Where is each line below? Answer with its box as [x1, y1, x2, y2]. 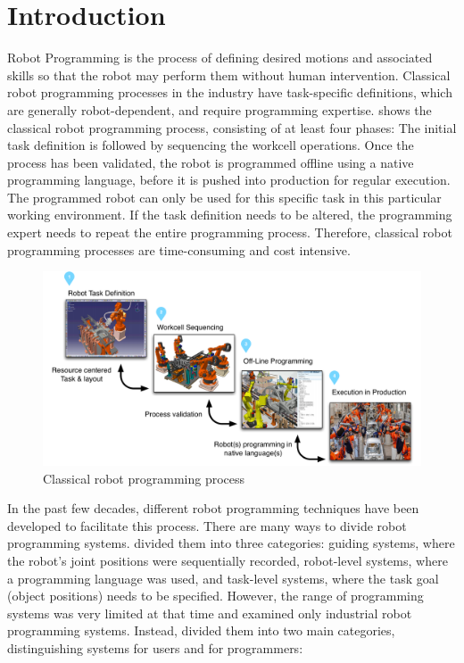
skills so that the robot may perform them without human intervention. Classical [7, 65, 451, 84]
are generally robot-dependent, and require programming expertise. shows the [7, 100, 432, 119]
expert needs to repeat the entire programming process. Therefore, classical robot [7, 223, 452, 242]
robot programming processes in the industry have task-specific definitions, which [7, 83, 452, 102]
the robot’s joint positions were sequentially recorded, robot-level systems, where [7, 551, 448, 570]
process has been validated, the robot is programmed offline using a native [7, 153, 414, 171]
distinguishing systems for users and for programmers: [7, 638, 303, 657]
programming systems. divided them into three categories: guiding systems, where [7, 534, 455, 552]
